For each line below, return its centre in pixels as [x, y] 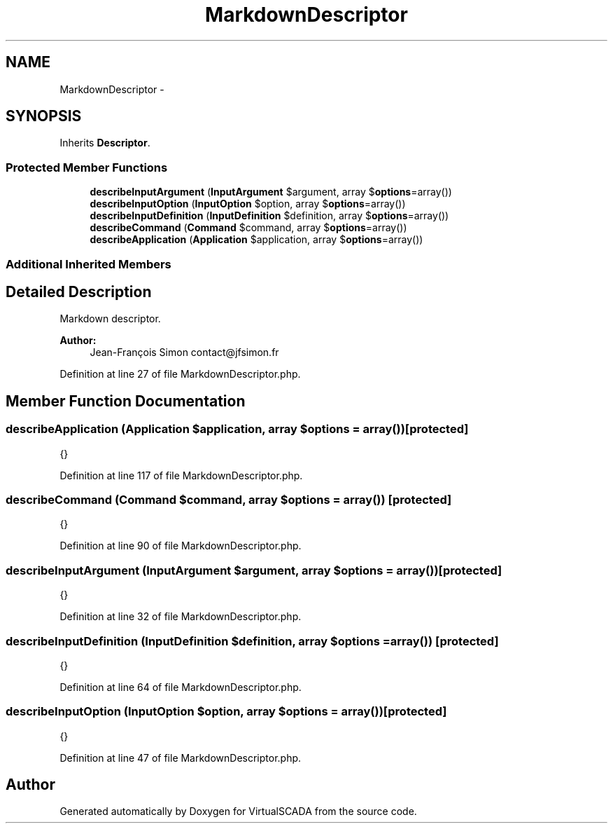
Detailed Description [79, 292]
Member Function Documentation [126, 401]
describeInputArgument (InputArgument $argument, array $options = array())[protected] [254, 570]
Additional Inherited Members [89, 264]
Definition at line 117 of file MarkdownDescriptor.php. [181, 475]
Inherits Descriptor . [105, 143]
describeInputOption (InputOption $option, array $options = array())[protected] [226, 712]
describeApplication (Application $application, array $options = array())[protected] [237, 429]
